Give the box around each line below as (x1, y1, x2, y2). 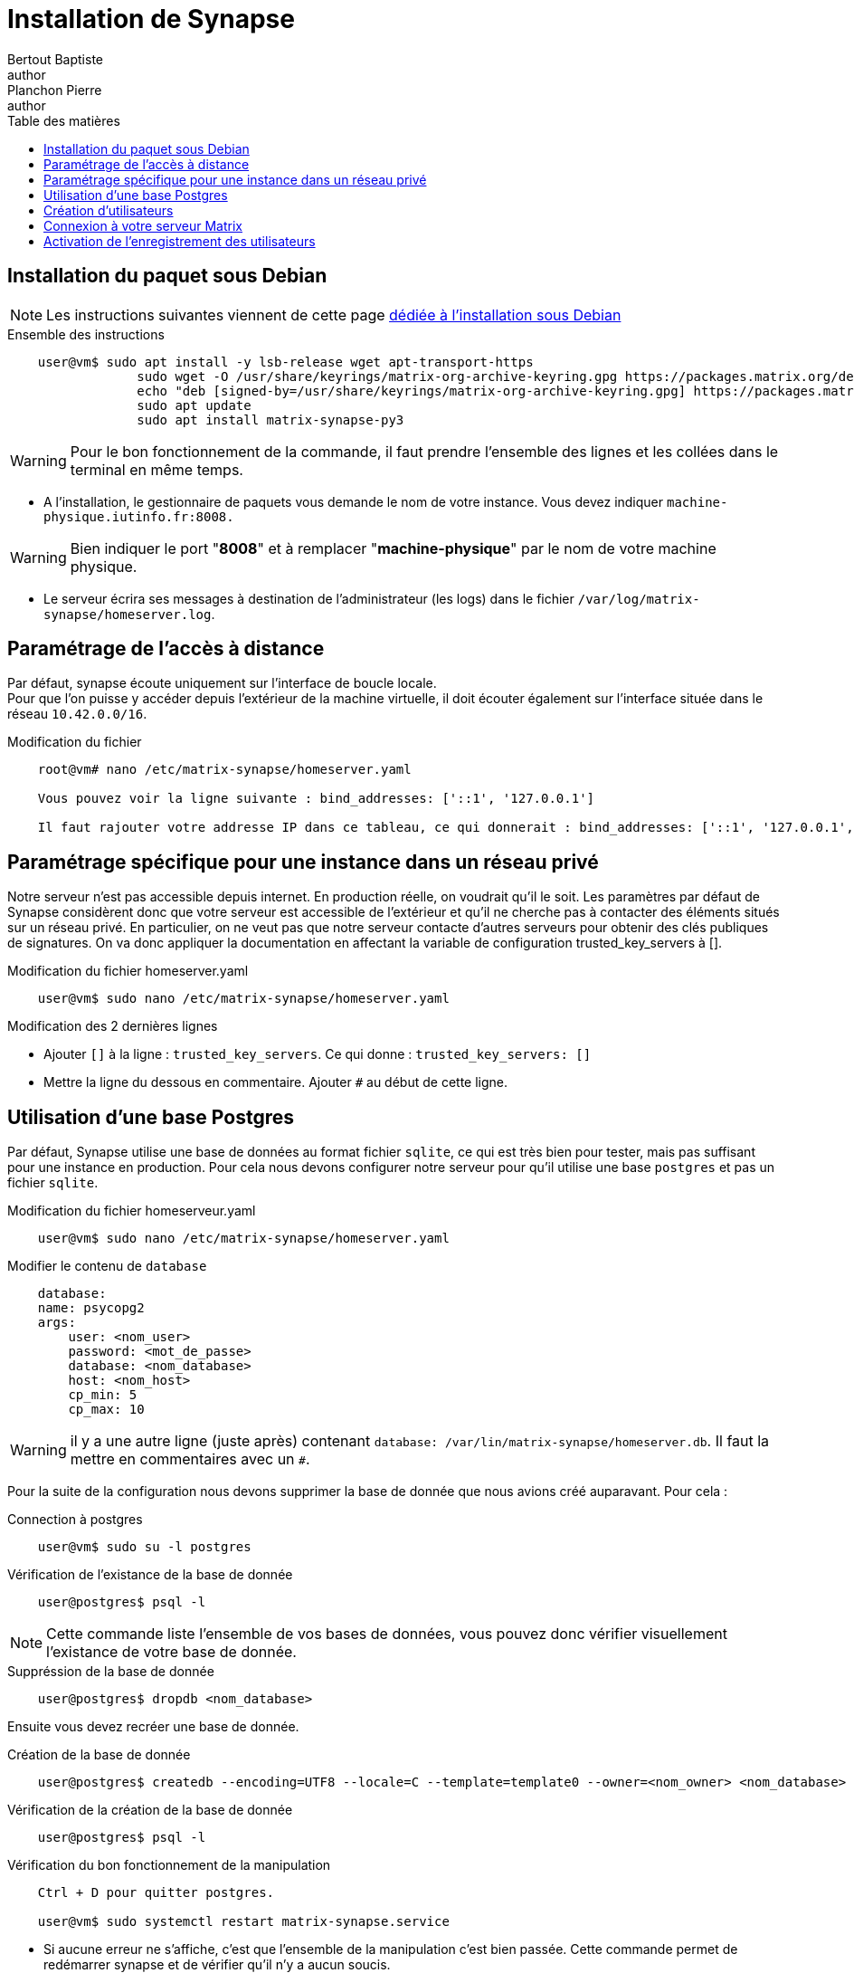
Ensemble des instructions (7, 326, 165, 342)
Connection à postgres (7, 1511, 143, 1528)
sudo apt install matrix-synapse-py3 (137, 412, 404, 427)
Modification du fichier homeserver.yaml (7, 963, 249, 979)
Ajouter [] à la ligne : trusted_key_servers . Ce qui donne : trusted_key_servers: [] (43, 1046, 592, 1063)
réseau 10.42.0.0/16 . (7, 706, 147, 722)
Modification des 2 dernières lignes (7, 1018, 218, 1034)
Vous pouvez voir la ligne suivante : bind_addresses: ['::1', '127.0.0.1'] (37, 791, 595, 806)
